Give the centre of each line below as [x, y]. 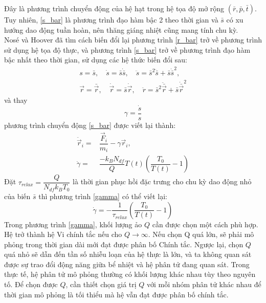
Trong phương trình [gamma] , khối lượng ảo [73, 224]
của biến [17, 196]
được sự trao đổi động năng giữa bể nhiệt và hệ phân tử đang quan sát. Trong [127, 264]
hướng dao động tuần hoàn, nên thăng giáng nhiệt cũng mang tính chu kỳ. [121, 29]
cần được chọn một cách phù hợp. [205, 224]
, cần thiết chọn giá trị [101, 284]
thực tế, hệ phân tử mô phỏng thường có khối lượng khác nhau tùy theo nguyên [130, 274]
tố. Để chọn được [31, 284]
